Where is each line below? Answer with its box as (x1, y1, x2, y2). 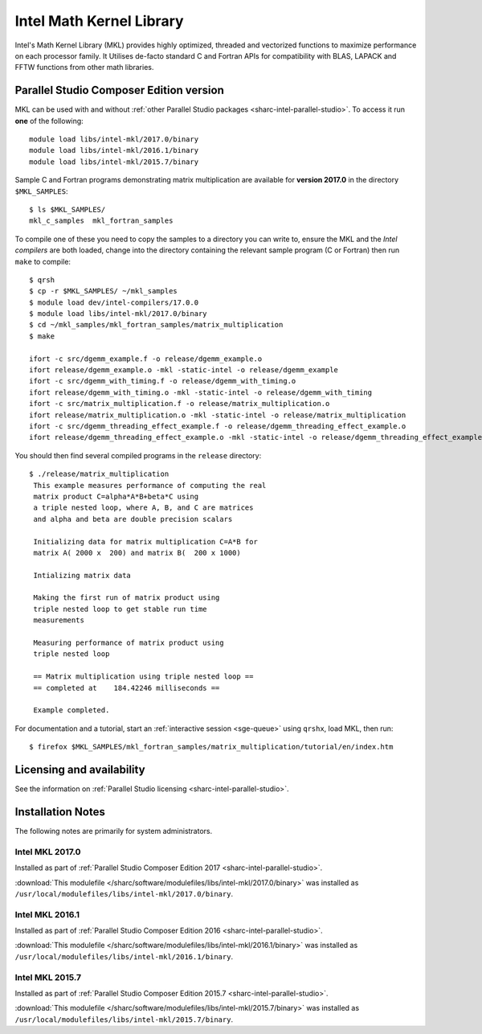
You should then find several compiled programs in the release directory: (14, 450, 262, 460)
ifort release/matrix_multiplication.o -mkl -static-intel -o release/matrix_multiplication (29, 410, 406, 420)
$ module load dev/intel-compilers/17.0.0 (29, 297, 199, 307)
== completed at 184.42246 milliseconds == (33, 683, 220, 692)
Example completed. (33, 706, 110, 715)
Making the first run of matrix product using (33, 593, 220, 602)
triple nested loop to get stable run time (33, 604, 208, 613)
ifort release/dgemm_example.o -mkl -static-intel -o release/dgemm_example (29, 366, 339, 375)
